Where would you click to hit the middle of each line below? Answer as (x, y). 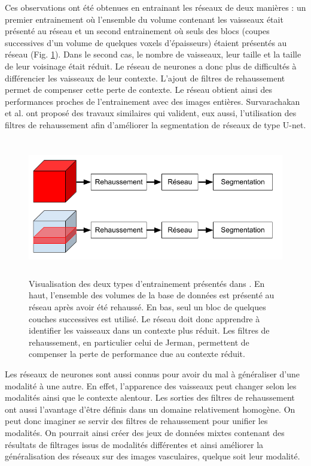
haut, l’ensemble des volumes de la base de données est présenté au (152, 295)
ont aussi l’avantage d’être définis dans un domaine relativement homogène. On (150, 409)
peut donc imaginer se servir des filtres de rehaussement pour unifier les (136, 421)
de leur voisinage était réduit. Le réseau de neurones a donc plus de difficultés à (151, 66)
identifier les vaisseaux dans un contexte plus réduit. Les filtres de (149, 330)
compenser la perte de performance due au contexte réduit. (137, 354)
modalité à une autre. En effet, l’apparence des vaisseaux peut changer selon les (151, 385)
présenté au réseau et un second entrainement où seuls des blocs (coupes (137, 31)
